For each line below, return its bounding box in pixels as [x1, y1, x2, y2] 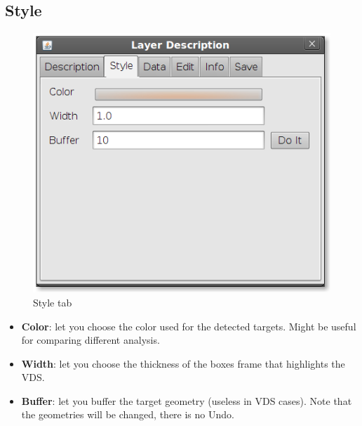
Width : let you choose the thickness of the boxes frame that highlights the [21, 356, 345, 370]
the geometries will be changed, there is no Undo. [21, 407, 234, 422]
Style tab [33, 295, 72, 309]
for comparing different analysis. [21, 333, 160, 347]
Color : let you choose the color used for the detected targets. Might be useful [21, 318, 356, 333]
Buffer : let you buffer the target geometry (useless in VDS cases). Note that [21, 393, 352, 408]
